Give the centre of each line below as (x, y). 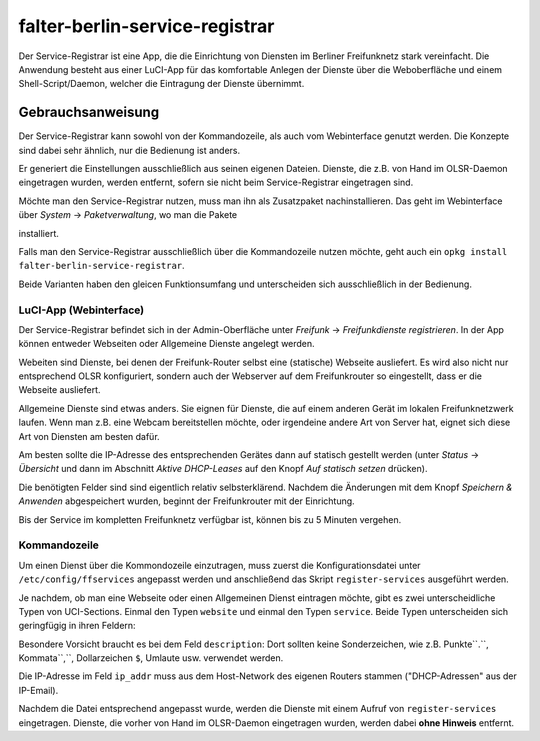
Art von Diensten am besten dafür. (89, 436)
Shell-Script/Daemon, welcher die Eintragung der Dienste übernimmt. (161, 84)
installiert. (38, 233)
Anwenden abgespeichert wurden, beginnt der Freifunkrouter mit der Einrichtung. (186, 501)
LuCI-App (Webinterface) (81, 310)
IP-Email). (38, 690)
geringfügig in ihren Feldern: (77, 626)
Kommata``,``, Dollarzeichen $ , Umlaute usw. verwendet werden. (151, 658)
